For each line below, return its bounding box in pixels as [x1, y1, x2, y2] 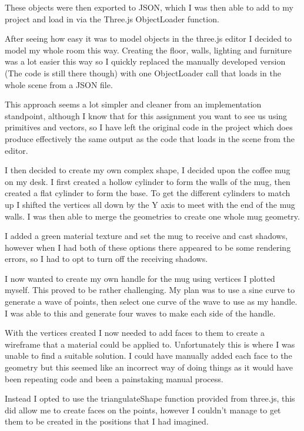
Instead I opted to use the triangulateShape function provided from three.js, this [5, 392, 295, 405]
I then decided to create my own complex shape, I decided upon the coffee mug [5, 164, 290, 176]
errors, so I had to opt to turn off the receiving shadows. [5, 252, 208, 265]
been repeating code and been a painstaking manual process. [5, 372, 223, 385]
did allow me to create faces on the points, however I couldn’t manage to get [5, 403, 281, 416]
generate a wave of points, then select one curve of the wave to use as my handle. [5, 295, 298, 308]
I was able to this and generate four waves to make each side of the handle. [5, 307, 276, 319]
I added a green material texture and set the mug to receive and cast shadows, [5, 230, 288, 242]
